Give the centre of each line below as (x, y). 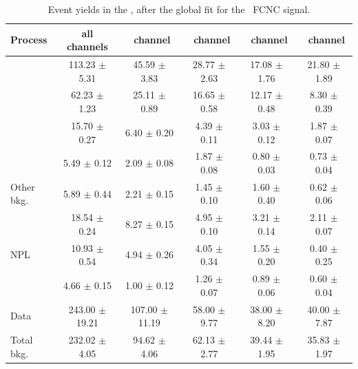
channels (87, 46)
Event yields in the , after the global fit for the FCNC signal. (179, 9)
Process (29, 40)
